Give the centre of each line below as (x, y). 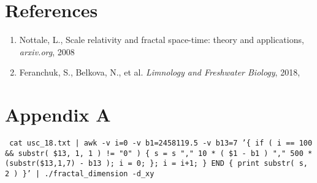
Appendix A (58, 115)
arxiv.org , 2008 (47, 51)
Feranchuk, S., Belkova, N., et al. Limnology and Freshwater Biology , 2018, (160, 72)
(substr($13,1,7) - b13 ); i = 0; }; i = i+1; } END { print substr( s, (156, 164)
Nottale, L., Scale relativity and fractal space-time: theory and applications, (162, 40)
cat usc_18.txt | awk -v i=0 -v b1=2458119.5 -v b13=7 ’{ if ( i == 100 (161, 143)
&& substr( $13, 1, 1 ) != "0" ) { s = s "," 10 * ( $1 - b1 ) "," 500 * (159, 153)
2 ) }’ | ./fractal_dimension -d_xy (80, 174)
